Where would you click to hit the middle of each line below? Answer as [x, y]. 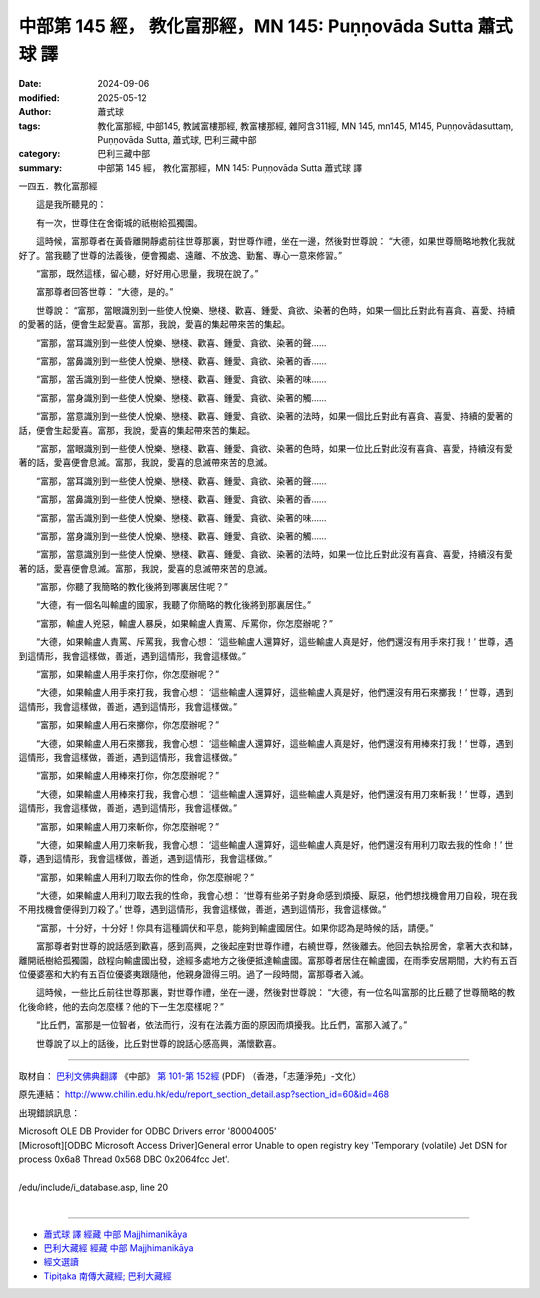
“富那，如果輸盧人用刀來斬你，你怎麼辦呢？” [127, 826]
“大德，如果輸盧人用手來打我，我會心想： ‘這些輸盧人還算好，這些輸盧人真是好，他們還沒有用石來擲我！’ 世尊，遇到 [274, 692]
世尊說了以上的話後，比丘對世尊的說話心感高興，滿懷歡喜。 [158, 1043]
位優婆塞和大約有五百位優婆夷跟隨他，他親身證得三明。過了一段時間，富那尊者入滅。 [193, 974]
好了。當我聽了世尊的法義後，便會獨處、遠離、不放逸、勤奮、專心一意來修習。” [180, 255]
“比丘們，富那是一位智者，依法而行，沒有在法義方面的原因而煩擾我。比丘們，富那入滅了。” [221, 1025]
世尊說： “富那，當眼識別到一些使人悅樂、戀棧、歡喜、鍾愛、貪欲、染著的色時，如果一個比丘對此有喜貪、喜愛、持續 [275, 310]
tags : [29, 126]
